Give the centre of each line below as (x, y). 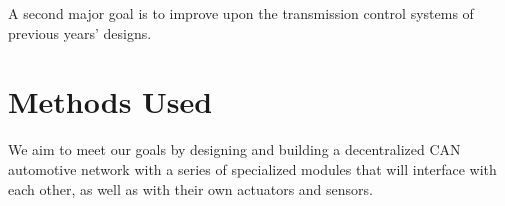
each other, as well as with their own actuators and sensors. (190, 188)
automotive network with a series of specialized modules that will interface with (252, 168)
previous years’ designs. (80, 32)
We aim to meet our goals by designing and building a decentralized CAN (234, 149)
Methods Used (110, 101)
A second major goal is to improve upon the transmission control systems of (241, 13)
